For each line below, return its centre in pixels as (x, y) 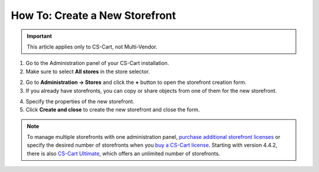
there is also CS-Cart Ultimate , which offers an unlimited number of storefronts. (123, 153)
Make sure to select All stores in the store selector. (88, 72)
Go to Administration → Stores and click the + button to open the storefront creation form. (136, 82)
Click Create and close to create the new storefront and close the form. (113, 110)
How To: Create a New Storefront (94, 15)
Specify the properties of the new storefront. (80, 101)
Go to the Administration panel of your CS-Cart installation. (97, 63)
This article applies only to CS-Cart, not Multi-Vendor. (92, 47)
